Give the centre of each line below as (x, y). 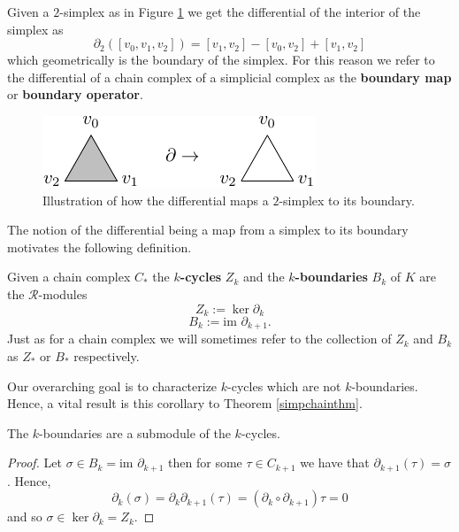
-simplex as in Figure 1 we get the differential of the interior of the (240, 12)
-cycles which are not (284, 386)
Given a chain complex (69, 277)
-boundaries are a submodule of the (135, 432)
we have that (335, 463)
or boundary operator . (75, 94)
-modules (63, 293)
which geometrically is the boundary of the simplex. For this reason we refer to (221, 60)
